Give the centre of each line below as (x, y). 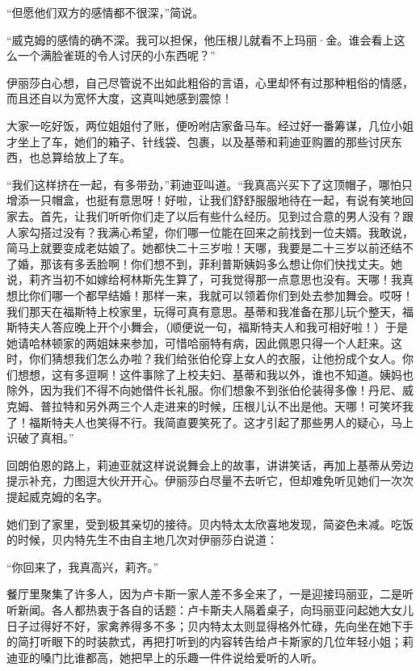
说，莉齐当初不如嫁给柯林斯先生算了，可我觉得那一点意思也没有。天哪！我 (204, 279)
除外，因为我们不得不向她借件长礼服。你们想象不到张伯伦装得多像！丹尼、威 (210, 390)
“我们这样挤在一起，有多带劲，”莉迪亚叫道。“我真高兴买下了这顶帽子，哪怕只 (210, 184)
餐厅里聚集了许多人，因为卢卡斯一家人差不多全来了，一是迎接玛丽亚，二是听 (210, 594)
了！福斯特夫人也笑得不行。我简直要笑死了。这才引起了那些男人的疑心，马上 (210, 422)
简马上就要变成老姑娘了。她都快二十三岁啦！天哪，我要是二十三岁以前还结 (204, 248)
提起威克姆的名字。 (57, 497)
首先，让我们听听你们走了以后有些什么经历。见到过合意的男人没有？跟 (227, 215)
